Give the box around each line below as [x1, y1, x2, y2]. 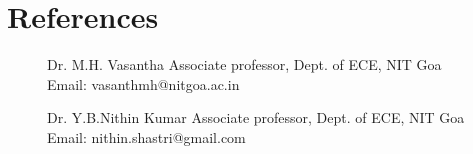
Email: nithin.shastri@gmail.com [47, 126, 246, 147]
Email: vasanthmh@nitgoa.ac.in [47, 73, 240, 94]
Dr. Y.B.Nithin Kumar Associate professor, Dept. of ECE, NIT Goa [47, 107, 465, 128]
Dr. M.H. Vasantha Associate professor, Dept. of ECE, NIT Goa [47, 54, 442, 75]
